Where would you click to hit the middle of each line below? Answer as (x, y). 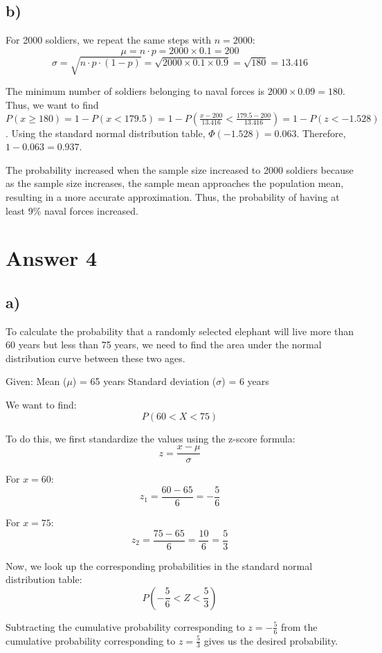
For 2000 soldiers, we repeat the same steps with (108, 40)
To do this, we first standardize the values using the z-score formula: (151, 438)
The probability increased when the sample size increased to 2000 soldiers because (180, 169)
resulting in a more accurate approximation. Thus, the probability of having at (173, 196)
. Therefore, (321, 133)
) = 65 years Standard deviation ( (144, 381)
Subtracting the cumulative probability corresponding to (125, 626)
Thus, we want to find (52, 104)
